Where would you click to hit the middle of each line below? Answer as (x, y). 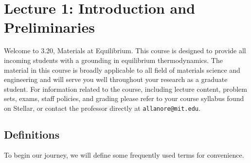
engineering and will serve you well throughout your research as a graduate (116, 79)
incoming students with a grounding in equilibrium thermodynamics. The (113, 60)
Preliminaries (49, 27)
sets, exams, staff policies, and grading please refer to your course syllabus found (124, 98)
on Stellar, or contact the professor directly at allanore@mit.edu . (102, 108)
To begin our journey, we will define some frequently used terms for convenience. (124, 154)
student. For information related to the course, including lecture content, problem (125, 89)
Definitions (32, 134)
